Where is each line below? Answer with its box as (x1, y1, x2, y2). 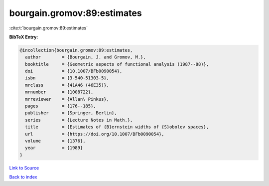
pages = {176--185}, (25, 103, 97, 109)
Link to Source (9, 165, 39, 171)
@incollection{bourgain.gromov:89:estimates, (19, 47, 133, 53)
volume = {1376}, (25, 138, 86, 144)
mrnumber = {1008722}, (25, 89, 94, 95)
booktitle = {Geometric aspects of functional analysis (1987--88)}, (25, 61, 209, 67)
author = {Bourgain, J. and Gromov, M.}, (25, 54, 146, 60)
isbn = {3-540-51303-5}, (25, 75, 110, 81)
